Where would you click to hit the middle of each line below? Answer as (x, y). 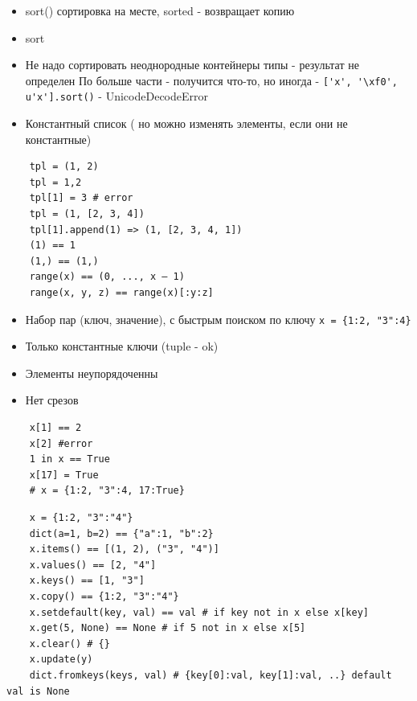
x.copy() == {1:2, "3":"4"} (104, 596)
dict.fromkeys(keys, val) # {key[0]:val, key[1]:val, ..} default (211, 675)
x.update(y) (61, 660)
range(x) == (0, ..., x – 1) (107, 277)
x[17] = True (64, 475)
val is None (38, 691)
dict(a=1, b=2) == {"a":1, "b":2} (121, 533)
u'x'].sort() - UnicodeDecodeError (117, 96)
